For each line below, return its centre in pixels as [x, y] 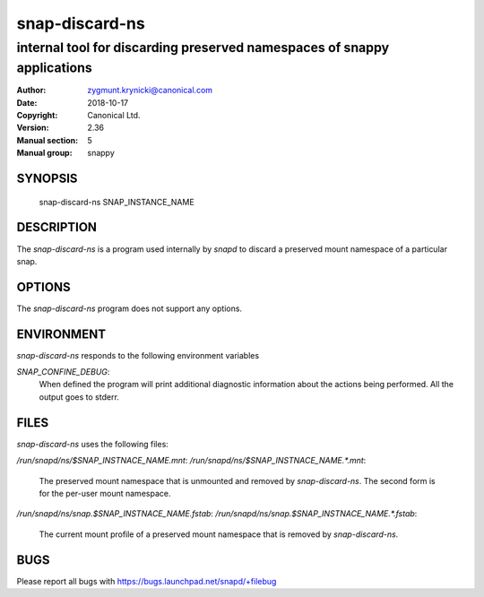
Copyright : [37, 116]
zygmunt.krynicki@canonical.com [150, 91]
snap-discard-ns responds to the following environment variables [138, 355]
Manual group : [44, 153]
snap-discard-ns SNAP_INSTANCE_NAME [117, 202]
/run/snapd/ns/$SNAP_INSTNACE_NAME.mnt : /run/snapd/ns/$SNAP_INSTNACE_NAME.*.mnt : [191, 461]
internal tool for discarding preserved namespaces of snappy [203, 48]
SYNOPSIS [47, 178]
